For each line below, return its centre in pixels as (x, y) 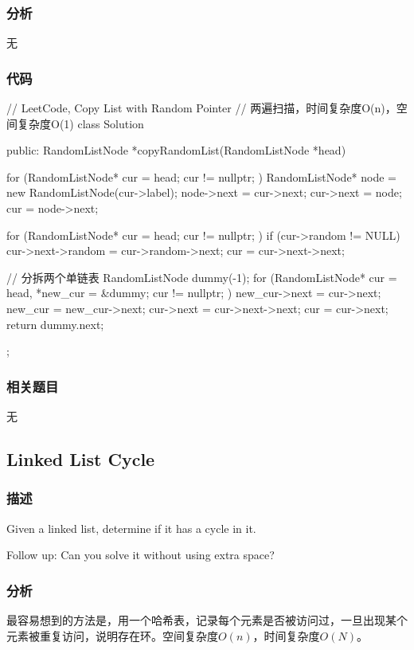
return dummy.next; (55, 324)
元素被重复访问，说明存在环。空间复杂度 (112, 635)
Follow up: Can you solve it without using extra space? (141, 555)
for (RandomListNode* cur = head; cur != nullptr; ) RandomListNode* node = (201, 176)
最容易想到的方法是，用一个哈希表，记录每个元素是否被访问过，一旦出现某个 (207, 619)
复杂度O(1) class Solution (80, 123)
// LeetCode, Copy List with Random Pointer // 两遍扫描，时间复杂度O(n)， (201, 108)
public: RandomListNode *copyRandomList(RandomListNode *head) (176, 150)
